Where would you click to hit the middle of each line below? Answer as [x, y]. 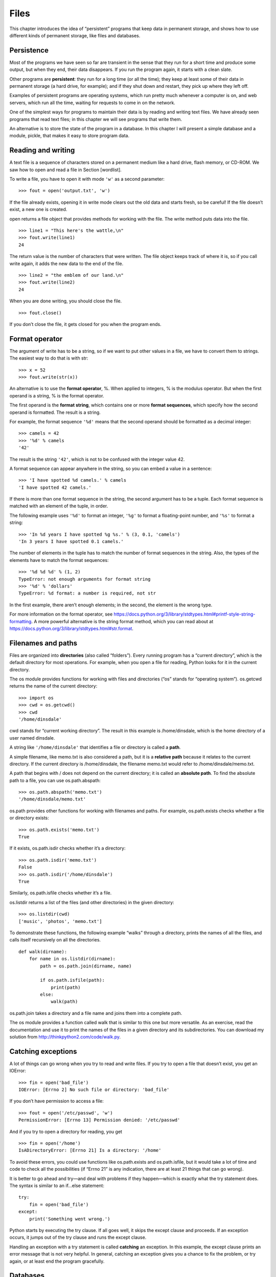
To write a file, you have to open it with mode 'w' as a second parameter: [87, 179]
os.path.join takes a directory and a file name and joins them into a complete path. [96, 1013]
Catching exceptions [43, 1051]
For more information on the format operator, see [61, 614]
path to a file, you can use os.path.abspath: [55, 780]
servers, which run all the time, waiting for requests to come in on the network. [93, 103]
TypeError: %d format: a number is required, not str [87, 593]
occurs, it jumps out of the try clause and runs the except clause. [78, 1237]
